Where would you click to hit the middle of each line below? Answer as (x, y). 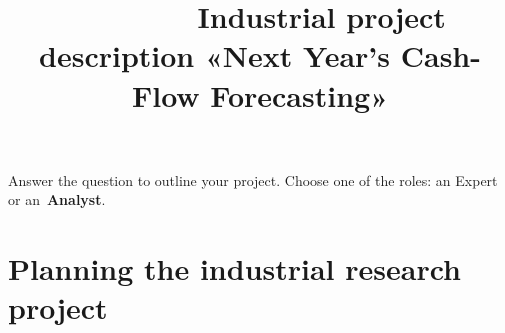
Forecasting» (299, 94)
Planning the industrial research (234, 268)
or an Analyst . (57, 199)
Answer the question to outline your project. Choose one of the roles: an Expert (253, 179)
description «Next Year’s (214, 55)
